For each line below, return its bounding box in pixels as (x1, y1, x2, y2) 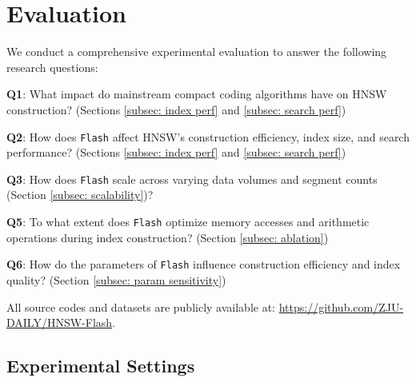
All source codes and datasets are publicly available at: (6, 298, 275, 315)
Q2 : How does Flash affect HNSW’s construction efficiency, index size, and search (6, 128, 410, 145)
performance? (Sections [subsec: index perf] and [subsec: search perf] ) (6, 144, 346, 161)
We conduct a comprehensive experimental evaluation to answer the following (6, 43, 387, 60)
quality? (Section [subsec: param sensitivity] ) (6, 271, 226, 288)
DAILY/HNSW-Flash (6, 314, 113, 331)
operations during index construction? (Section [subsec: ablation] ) (6, 229, 329, 245)
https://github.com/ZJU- (278, 298, 404, 315)
